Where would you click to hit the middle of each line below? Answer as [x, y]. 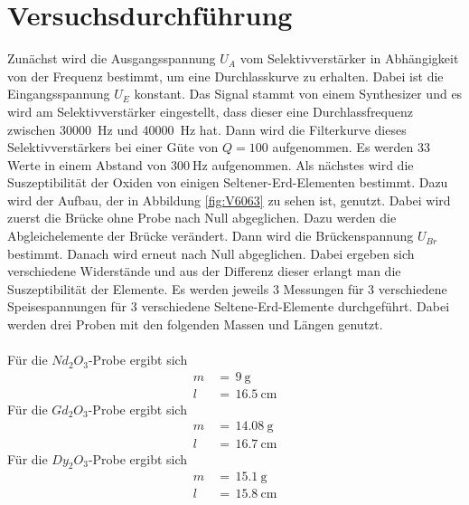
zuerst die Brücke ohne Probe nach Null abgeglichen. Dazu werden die [202, 218]
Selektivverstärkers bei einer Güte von [113, 147]
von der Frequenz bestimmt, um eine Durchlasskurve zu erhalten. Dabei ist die [225, 76]
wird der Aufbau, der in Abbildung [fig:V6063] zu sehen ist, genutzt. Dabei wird [229, 200]
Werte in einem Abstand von [87, 164]
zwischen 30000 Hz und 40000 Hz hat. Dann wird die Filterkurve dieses [207, 129]
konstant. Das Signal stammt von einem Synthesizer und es [298, 94]
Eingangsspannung [59, 94]
